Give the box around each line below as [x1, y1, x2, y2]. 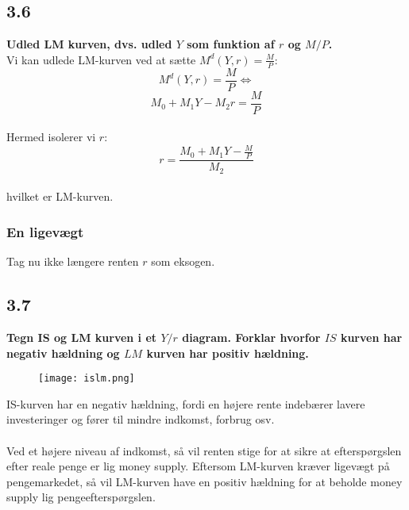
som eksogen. [151, 253, 215, 270]
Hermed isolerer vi [6, 128, 96, 145]
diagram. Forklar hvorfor [182, 328, 321, 345]
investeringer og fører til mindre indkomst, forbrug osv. [6, 411, 275, 428]
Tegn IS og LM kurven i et [6, 328, 157, 345]
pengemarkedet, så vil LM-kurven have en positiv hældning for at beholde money [6, 473, 403, 489]
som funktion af [187, 36, 275, 52]
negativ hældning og [6, 344, 120, 361]
